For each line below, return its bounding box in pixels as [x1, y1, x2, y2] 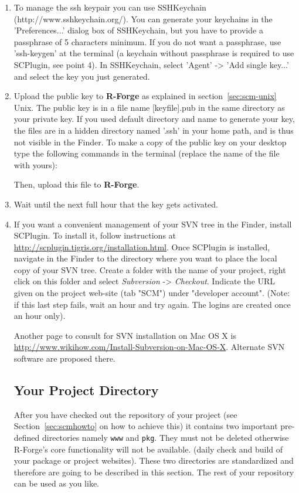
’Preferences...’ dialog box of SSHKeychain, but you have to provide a [13, 24, 263, 36]
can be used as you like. [13, 477, 99, 489]
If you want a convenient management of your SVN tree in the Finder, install [13, 217, 292, 230]
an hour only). [13, 310, 66, 322]
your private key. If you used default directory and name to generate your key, [13, 113, 295, 125]
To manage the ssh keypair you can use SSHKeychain [13, 1, 206, 13]
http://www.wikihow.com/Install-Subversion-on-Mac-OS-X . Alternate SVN [13, 341, 285, 353]
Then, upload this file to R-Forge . [13, 178, 140, 191]
